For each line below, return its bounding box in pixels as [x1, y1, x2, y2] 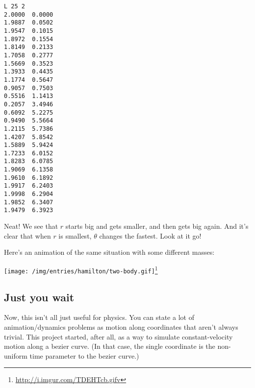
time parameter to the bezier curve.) [29, 350, 139, 361]
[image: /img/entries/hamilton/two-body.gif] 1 [4, 264, 158, 275]
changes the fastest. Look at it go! [99, 230, 202, 241]
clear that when [4, 230, 51, 241]
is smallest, [58, 230, 92, 241]
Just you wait [4, 289, 75, 304]
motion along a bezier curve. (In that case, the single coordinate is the [4, 341, 215, 351]
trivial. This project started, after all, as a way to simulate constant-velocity [4, 331, 233, 341]
